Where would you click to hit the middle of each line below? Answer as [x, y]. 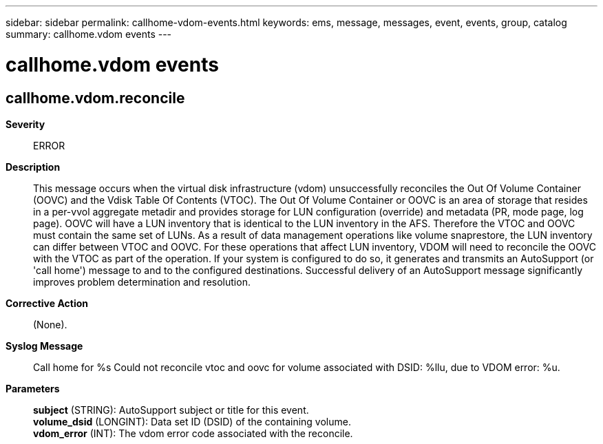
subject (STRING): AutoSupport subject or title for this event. [171, 410]
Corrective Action [47, 303]
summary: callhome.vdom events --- [89, 34]
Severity [25, 124]
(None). [50, 324]
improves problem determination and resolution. [142, 282]
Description [33, 167]
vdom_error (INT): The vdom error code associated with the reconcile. [193, 433]
